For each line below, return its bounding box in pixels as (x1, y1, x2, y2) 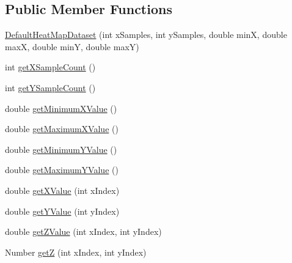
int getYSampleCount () (5, 81, 96, 94)
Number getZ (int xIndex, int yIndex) (5, 245, 147, 258)
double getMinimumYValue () (5, 143, 117, 155)
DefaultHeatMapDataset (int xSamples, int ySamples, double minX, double (5, 28, 287, 41)
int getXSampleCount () (5, 61, 96, 73)
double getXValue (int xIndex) (5, 183, 120, 196)
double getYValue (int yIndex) (5, 204, 120, 217)
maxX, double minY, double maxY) (5, 40, 139, 53)
